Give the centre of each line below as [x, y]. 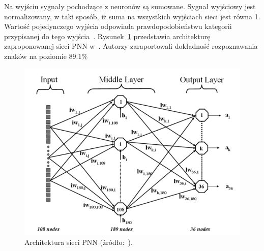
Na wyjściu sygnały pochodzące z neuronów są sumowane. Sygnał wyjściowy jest [130, 6]
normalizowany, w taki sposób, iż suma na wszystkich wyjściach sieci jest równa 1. [132, 16]
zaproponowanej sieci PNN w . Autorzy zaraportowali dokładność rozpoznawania [131, 46]
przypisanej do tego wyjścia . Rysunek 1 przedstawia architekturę [107, 36]
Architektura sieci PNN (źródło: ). [79, 242]
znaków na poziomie [35, 56]
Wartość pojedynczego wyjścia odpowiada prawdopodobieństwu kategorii [118, 26]
